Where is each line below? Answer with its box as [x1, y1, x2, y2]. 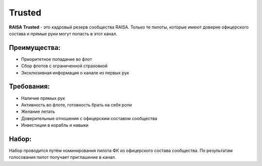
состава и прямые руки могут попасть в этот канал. [9, 30, 117, 36]
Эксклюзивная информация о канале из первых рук [21, 70, 130, 75]
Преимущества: [9, 44, 61, 52]
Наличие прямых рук [21, 95, 65, 101]
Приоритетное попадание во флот [21, 56, 92, 62]
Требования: [9, 82, 50, 91]
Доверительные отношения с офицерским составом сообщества [21, 115, 158, 121]
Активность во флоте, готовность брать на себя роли [21, 102, 132, 107]
